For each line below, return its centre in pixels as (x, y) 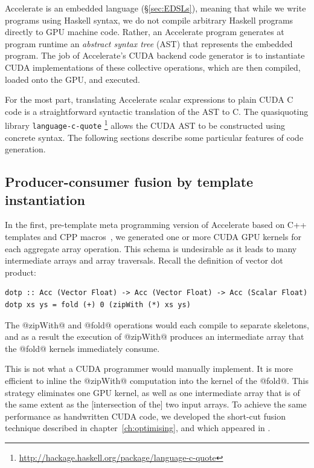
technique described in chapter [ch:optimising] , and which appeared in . (138, 428)
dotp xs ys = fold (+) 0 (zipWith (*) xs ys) (98, 305)
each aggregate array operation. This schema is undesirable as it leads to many (151, 248)
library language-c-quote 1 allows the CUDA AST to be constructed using (145, 124)
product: (21, 272)
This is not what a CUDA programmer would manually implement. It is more (149, 369)
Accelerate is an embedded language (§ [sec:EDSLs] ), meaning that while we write (155, 8)
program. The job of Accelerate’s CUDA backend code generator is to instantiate (155, 55)
